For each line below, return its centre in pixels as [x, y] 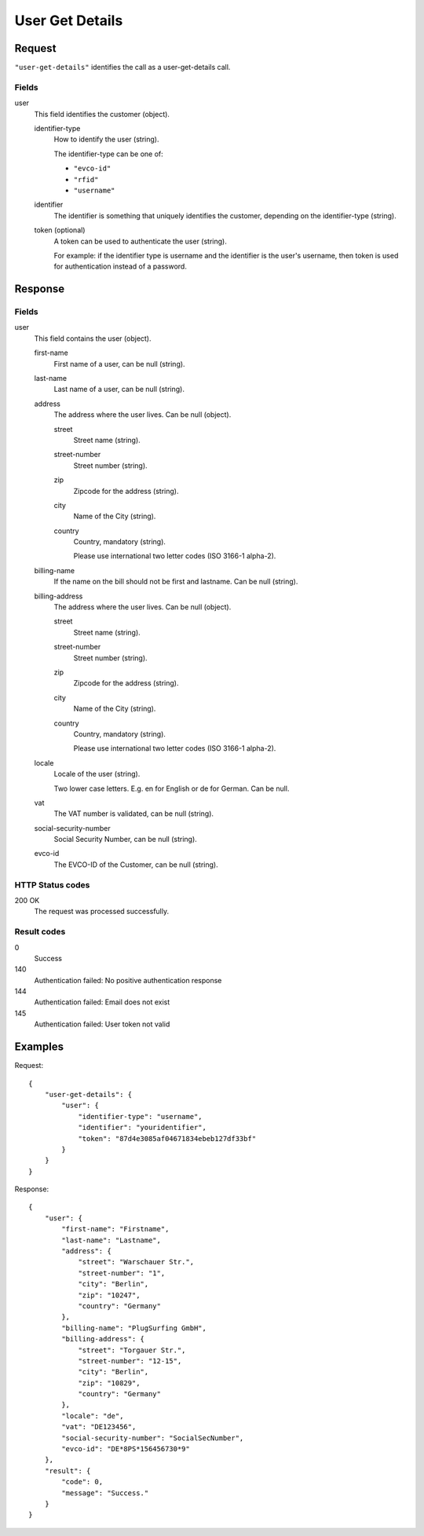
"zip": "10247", [109, 1295]
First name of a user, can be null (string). [119, 364]
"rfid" [86, 179]
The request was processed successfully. [101, 912]
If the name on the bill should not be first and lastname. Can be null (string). [176, 582]
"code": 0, [82, 1482]
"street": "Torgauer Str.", [132, 1350]
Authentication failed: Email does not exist [102, 1002]
